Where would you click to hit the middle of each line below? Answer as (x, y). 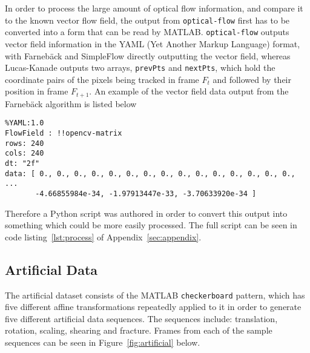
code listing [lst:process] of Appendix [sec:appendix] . (103, 236)
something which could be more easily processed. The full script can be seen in (151, 225)
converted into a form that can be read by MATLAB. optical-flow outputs (147, 32)
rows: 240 (25, 143)
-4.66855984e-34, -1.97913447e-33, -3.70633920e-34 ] (146, 193)
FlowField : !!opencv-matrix (64, 134)
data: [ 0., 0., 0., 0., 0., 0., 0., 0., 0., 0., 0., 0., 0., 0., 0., (150, 173)
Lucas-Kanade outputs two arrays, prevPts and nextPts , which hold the (140, 68)
